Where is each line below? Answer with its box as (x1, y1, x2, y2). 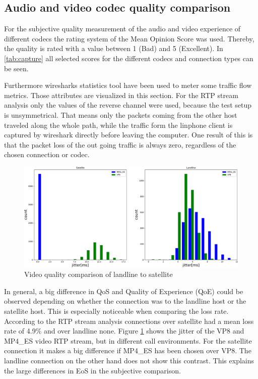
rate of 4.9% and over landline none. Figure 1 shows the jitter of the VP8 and (4, 325, 244, 336)
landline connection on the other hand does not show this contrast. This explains (4, 355, 254, 366)
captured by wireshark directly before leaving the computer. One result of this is (4, 129, 253, 140)
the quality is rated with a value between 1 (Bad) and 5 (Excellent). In (4, 43, 223, 54)
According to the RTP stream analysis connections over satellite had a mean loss (4, 315, 254, 326)
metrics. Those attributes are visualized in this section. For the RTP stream (4, 89, 238, 100)
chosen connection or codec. (4, 149, 90, 160)
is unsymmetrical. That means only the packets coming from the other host (4, 109, 237, 120)
